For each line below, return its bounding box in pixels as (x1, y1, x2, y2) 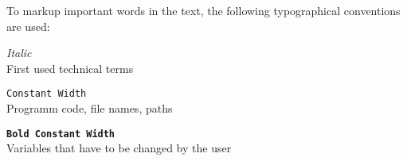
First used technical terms (6, 59, 134, 76)
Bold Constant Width (6, 128, 115, 140)
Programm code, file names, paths (6, 100, 173, 117)
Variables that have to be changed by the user (6, 140, 232, 156)
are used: (6, 17, 50, 34)
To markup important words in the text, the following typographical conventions (6, 2, 401, 18)
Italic (6, 44, 32, 61)
